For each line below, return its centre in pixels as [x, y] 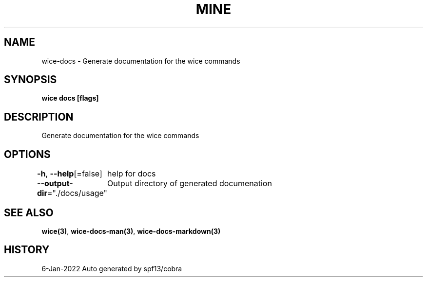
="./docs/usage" [77, 193]
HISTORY [27, 250]
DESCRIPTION [39, 117]
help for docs [132, 174]
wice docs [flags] [70, 98]
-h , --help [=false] [70, 174]
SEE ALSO [29, 212]
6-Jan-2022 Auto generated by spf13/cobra [112, 268]
